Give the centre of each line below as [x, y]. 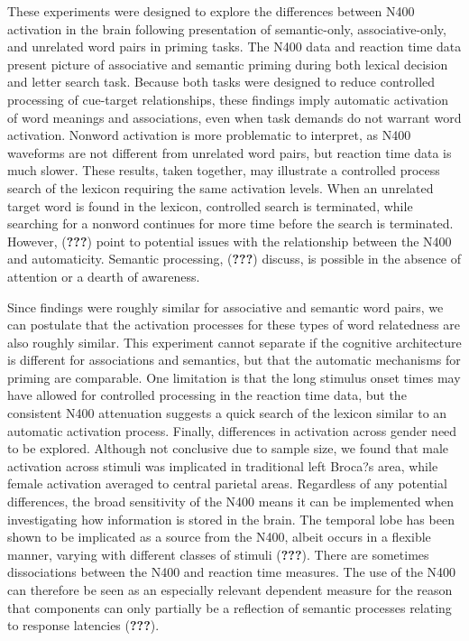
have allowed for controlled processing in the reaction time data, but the [207, 395]
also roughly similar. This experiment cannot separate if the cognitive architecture [234, 342]
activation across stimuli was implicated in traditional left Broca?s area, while [223, 465]
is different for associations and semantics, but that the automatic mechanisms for [234, 360]
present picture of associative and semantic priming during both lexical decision [228, 64]
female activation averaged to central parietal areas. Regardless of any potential [227, 483]
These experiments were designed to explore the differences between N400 [211, 11]
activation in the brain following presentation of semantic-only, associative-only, [227, 28]
